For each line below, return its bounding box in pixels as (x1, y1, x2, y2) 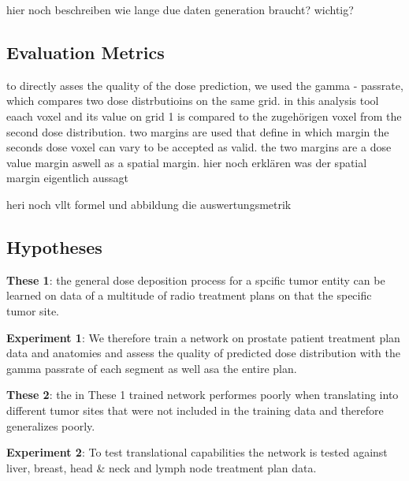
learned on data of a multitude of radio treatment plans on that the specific (6, 287, 372, 304)
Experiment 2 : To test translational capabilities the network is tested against (6, 444, 388, 460)
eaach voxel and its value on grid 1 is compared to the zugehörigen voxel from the (6, 107, 402, 124)
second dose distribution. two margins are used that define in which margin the (6, 123, 389, 140)
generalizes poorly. (6, 417, 95, 434)
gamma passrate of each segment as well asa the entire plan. (6, 360, 297, 376)
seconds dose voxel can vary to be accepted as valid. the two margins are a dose (6, 139, 392, 155)
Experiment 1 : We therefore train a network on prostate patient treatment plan (6, 329, 400, 345)
